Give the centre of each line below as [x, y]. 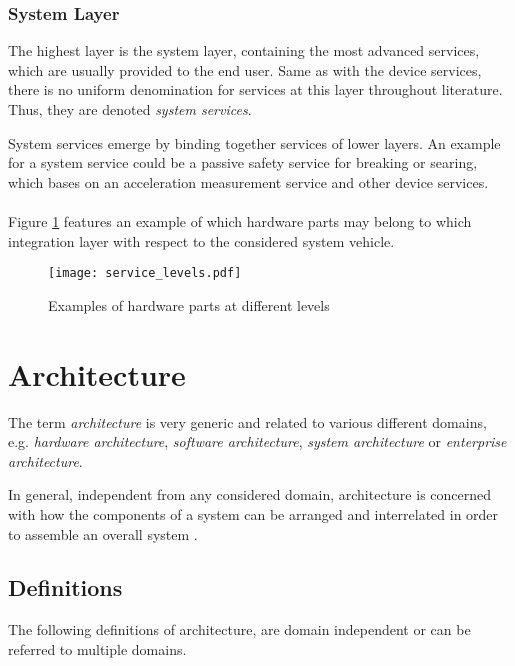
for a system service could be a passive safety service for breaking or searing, [243, 162]
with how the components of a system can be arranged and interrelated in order [253, 513]
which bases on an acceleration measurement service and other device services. [248, 181]
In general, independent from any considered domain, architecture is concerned [250, 494]
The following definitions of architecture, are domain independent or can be [239, 629]
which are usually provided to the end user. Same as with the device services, [245, 69]
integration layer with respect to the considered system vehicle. [201, 240]
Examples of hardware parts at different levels [189, 304]
